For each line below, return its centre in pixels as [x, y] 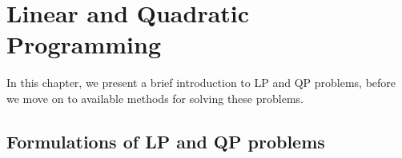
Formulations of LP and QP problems [166, 141]
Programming [84, 44]
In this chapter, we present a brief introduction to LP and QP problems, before [201, 83]
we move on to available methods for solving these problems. [155, 98]
